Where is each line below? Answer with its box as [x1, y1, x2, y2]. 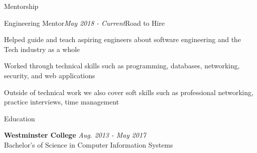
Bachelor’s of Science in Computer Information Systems [4, 139, 173, 150]
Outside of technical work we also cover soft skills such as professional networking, [4, 87, 254, 97]
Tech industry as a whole [4, 44, 80, 54]
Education [4, 113, 35, 123]
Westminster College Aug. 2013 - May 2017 [4, 130, 146, 140]
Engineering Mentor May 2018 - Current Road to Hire [4, 17, 165, 28]
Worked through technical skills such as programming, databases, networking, [4, 60, 240, 71]
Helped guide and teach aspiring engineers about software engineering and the [4, 34, 241, 45]
